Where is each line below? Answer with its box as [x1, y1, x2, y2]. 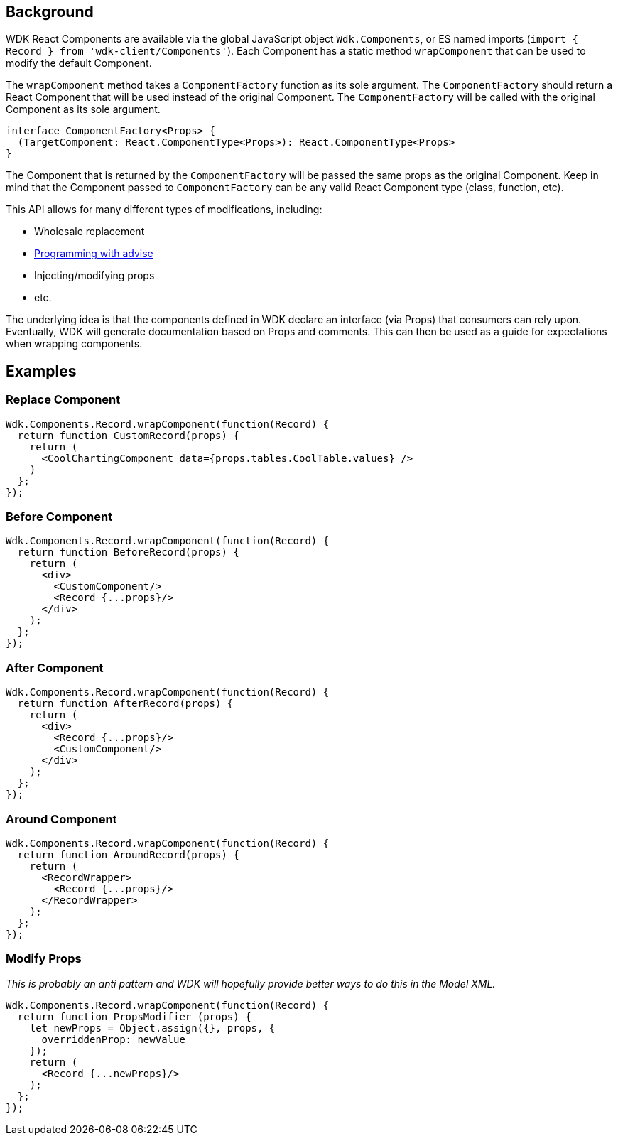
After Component [6, 660, 104, 675]
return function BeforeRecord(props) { [17, 546, 239, 558]
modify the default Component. [6, 57, 152, 70]
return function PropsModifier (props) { [17, 1010, 251, 1022]
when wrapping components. [6, 337, 143, 350]
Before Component [6, 509, 113, 524]
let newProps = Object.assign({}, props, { [29, 1022, 276, 1034]
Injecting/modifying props [34, 269, 155, 282]
